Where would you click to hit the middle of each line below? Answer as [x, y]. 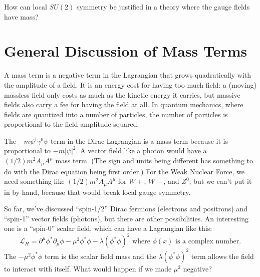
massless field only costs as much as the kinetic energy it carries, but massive [122, 94]
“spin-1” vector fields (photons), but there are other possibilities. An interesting [126, 218]
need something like [34, 181]
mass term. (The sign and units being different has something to [154, 161]
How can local [26, 7]
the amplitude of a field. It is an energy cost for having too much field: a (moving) [130, 84]
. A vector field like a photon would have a [141, 151]
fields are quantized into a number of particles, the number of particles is [116, 114]
